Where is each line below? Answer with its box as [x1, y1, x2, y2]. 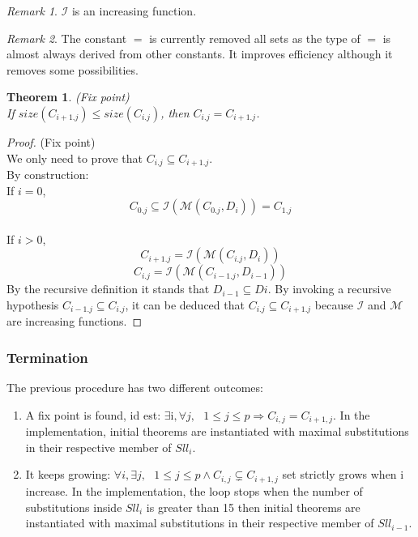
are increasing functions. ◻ [6, 313, 143, 330]
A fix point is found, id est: [25, 406, 161, 423]
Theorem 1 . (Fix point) [6, 88, 130, 105]
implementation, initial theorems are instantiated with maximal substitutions [25, 423, 409, 440]
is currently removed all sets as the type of [149, 29, 360, 46]
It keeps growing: [25, 466, 111, 483]
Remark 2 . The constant [6, 29, 127, 46]
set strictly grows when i [282, 466, 404, 483]
